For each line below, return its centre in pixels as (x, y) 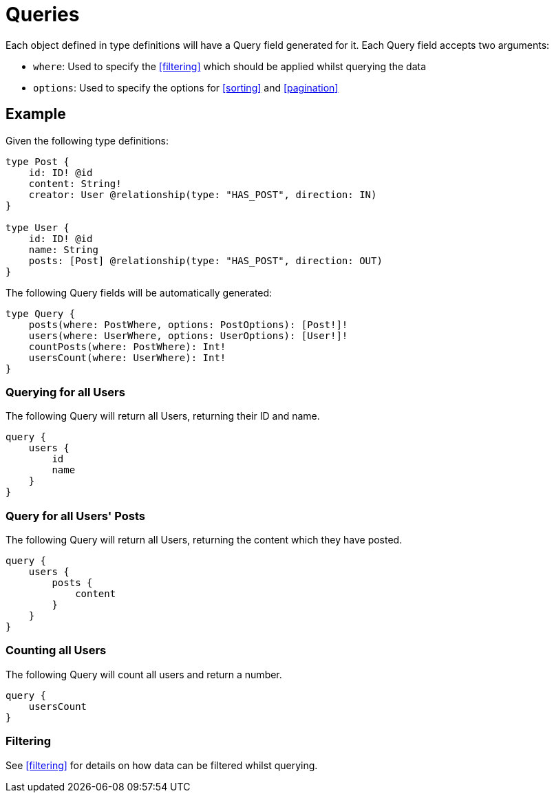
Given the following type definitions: (87, 140)
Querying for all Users (65, 392)
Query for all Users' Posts (75, 516)
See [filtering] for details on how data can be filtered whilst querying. (162, 765)
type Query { (41, 313)
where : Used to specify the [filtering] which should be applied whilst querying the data (230, 66)
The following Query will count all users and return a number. (144, 674)
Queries (43, 14)
